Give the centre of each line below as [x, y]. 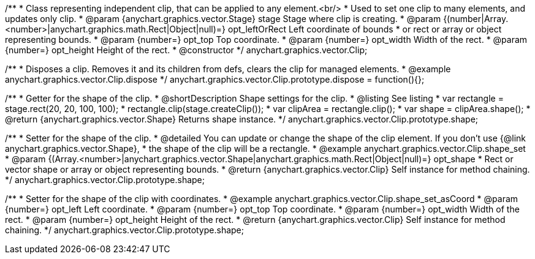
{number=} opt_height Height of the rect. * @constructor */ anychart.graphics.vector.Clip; [186, 50]
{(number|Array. [476, 19]
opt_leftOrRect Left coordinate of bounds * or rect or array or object [365, 29]
